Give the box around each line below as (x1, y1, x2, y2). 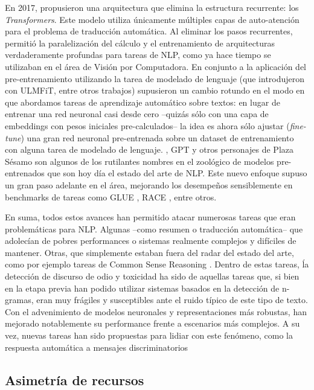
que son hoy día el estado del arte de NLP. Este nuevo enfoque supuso (47, 167, 307, 179)
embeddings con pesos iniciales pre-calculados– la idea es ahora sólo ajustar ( (5, 119, 290, 132)
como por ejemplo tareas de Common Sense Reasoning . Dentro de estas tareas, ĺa (5, 258, 309, 270)
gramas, (5, 293, 34, 306)
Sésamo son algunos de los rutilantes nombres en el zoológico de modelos (5, 155, 274, 167)
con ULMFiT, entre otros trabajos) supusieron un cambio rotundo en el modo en (5, 84, 305, 97)
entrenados (5, 167, 45, 179)
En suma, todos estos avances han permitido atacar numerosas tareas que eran (5, 211, 296, 223)
